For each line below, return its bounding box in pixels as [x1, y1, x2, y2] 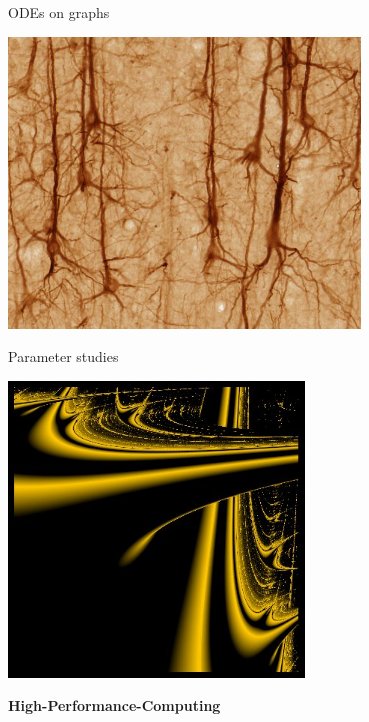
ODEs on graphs [8, 2, 110, 22]
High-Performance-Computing [8, 695, 221, 716]
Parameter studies [8, 346, 119, 367]
